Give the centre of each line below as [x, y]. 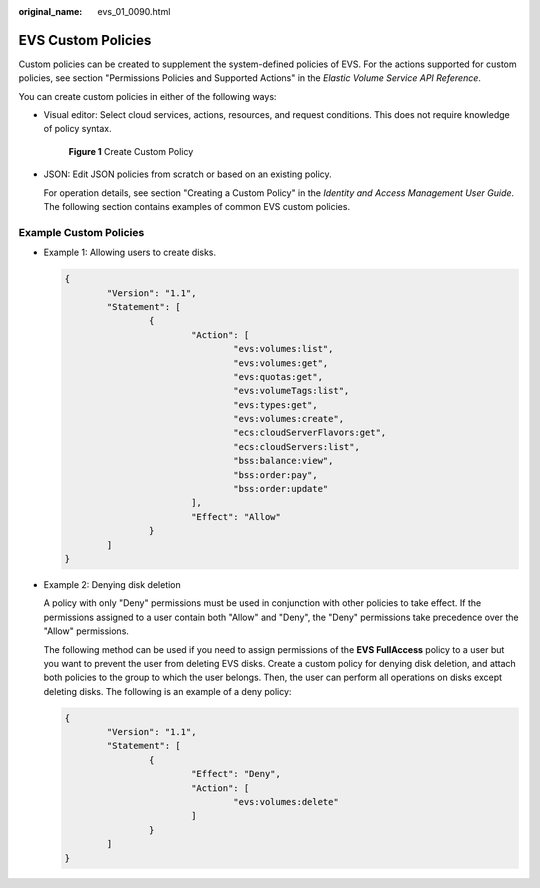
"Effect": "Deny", [236, 774]
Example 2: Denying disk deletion [112, 584]
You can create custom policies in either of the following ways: [147, 96]
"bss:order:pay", [276, 474]
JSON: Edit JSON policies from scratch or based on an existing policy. [187, 174]
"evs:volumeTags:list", [291, 391]
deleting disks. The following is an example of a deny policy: [167, 691]
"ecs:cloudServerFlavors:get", [310, 433]
